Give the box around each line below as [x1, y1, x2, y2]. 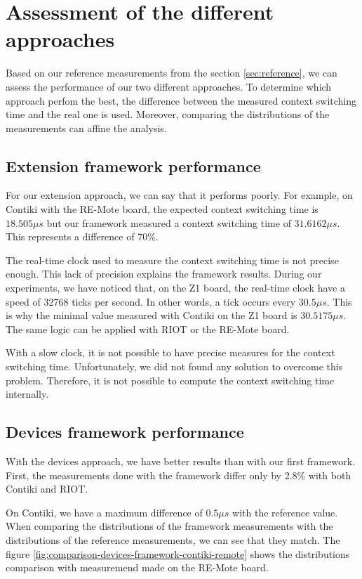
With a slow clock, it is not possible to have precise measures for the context [6, 345, 335, 360]
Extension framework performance [6, 155, 261, 176]
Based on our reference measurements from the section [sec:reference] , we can [6, 65, 337, 80]
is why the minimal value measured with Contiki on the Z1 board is [6, 308, 297, 323]
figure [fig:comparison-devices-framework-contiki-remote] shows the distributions [6, 546, 350, 561]
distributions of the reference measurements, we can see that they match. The [6, 532, 340, 547]
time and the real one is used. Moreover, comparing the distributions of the [6, 107, 330, 122]
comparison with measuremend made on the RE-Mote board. [6, 560, 269, 575]
